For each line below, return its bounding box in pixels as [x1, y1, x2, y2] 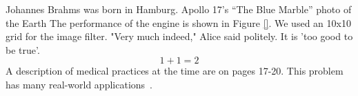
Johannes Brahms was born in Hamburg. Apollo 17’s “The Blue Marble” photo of [6, 2, 352, 16]
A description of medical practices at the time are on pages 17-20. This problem [6, 64, 344, 78]
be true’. [6, 42, 40, 57]
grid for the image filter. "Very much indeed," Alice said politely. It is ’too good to [6, 29, 353, 44]
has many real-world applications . [6, 77, 152, 91]
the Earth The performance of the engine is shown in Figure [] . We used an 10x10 [6, 15, 351, 30]
